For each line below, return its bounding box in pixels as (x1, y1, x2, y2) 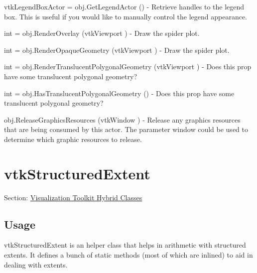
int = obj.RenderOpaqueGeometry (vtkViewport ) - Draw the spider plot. (4, 44, 230, 55)
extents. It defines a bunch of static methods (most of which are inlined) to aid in (4, 250, 253, 260)
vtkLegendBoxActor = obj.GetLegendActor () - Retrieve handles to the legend (4, 1, 245, 11)
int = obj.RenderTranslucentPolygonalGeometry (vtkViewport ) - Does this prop (4, 61, 252, 72)
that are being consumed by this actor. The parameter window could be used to (4, 124, 248, 135)
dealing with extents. (4, 259, 68, 270)
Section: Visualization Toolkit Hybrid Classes (4, 192, 142, 202)
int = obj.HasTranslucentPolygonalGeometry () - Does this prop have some (4, 88, 235, 98)
